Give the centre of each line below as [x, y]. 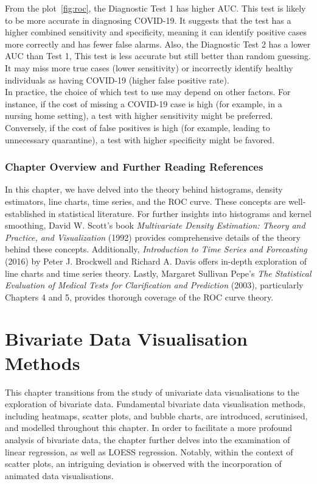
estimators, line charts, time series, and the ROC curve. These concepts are [145, 201]
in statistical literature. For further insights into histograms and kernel [180, 213]
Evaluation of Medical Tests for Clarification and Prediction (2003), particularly [154, 285]
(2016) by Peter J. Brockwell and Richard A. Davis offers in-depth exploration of [156, 261]
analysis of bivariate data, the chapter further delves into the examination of [148, 439]
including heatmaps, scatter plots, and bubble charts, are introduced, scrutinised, [156, 415]
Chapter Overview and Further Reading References [134, 167]
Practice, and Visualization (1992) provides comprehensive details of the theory [153, 237]
